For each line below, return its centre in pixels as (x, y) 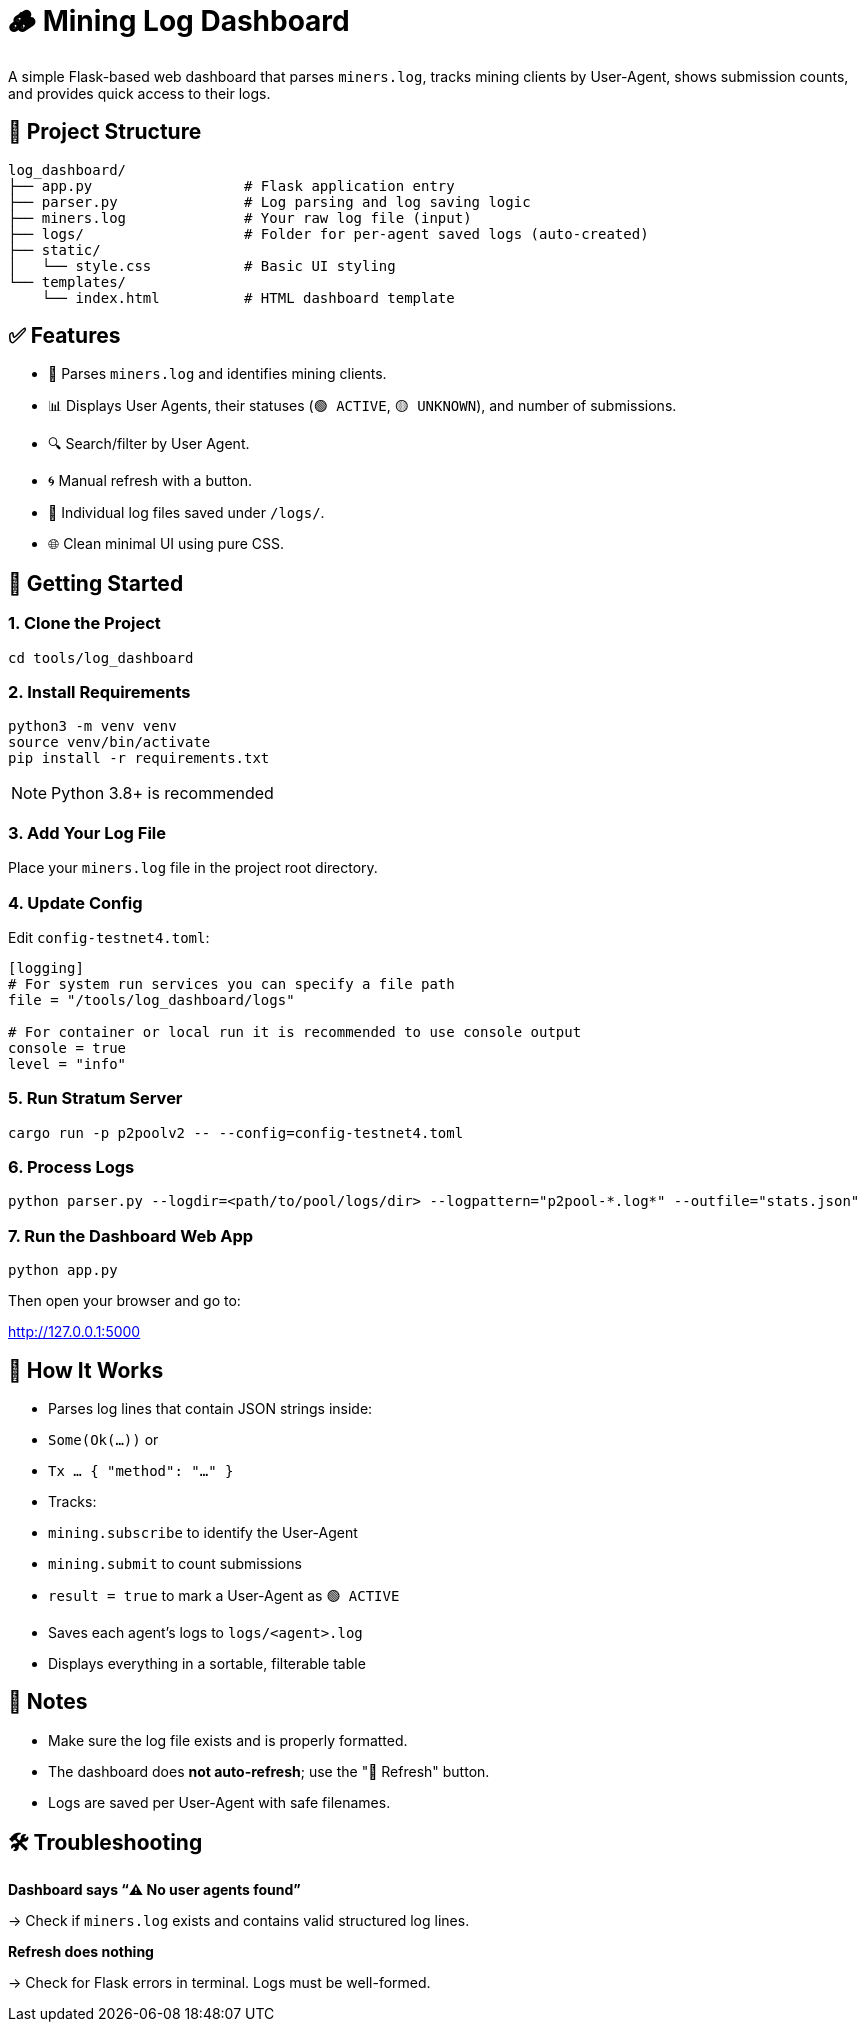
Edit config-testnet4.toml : (109, 937)
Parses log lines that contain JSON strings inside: (210, 1408)
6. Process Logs (71, 1167)
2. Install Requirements (99, 692)
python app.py (63, 1270)
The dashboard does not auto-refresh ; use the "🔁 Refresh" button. (269, 1771)
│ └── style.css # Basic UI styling (202, 265)
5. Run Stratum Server (95, 1098)
